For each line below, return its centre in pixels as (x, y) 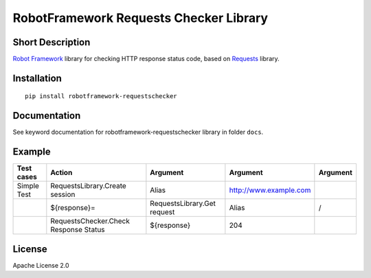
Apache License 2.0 (41, 265)
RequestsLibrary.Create (88, 186)
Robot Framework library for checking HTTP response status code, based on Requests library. (146, 59)
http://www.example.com (270, 190)
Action (61, 173)
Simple (28, 186)
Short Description (52, 42)
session (63, 194)
